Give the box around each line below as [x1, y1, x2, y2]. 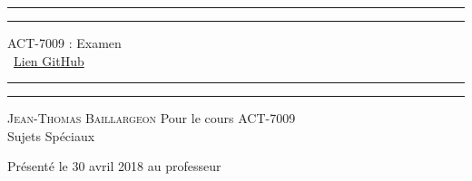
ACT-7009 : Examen [7, 33, 122, 52]
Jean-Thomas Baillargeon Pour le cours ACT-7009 [7, 109, 296, 128]
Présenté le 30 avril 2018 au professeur [7, 157, 221, 176]
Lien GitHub [14, 51, 84, 70]
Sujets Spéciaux [7, 126, 95, 145]
